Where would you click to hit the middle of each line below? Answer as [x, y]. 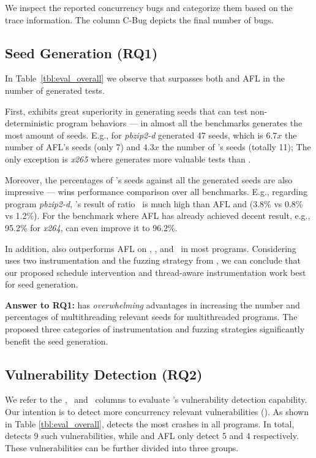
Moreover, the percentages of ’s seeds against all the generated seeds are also [149, 179]
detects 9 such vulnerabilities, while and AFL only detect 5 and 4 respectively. [152, 436]
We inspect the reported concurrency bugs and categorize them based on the [149, 7]
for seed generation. [42, 284]
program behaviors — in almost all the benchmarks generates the [179, 123]
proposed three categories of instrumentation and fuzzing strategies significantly [155, 329]
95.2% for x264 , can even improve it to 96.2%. [91, 227]
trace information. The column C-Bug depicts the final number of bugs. [139, 19]
